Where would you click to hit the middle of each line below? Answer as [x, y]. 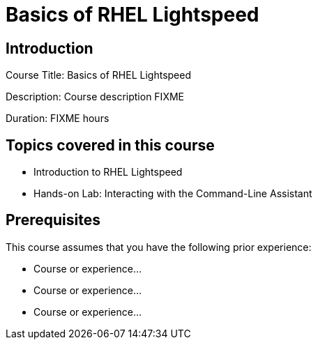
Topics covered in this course [110, 145]
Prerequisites [53, 220]
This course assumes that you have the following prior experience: [159, 247]
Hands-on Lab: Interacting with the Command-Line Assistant [173, 194]
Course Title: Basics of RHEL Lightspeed [98, 75]
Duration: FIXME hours [58, 118]
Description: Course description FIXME [95, 97]
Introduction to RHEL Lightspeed [108, 172]
